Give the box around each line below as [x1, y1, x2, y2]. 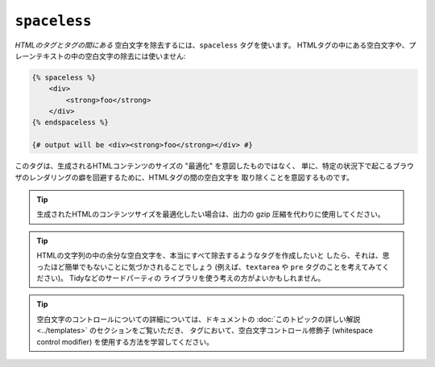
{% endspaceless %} [31, 118, 109, 127]
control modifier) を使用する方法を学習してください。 [36, 336, 213, 346]
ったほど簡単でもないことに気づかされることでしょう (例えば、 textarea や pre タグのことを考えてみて [36, 262, 383, 271]
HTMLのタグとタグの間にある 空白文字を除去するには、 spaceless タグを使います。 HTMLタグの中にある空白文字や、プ [14, 40, 416, 50]
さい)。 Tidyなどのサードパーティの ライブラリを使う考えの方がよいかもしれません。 [43, 273, 325, 282]
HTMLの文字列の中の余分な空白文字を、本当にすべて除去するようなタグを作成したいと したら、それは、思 [36, 250, 390, 261]
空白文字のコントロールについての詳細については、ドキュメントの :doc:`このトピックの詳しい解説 [36, 314, 361, 324]
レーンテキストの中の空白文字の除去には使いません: [14, 51, 186, 60]
